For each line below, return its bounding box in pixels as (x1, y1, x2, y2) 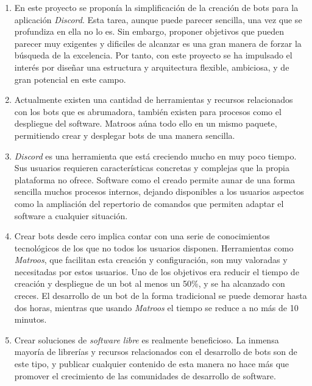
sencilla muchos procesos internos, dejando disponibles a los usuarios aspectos (14, 185, 304, 198)
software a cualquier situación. (14, 209, 128, 222)
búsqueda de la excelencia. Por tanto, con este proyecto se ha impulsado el (14, 49, 292, 61)
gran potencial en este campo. (14, 72, 126, 85)
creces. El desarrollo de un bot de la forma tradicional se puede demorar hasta (14, 289, 307, 302)
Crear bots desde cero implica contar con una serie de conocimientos (14, 230, 270, 242)
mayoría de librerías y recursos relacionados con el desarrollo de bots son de (14, 345, 297, 358)
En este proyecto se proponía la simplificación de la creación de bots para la (14, 1, 299, 13)
